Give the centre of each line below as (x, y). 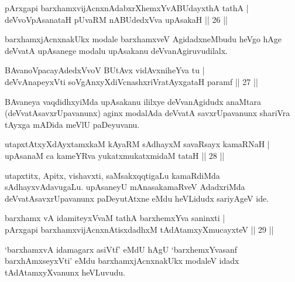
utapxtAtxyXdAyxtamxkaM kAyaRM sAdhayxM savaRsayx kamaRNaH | (137, 144)
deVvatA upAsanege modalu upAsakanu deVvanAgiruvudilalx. (116, 50)
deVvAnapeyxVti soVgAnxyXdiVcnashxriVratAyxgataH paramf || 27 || (131, 81)
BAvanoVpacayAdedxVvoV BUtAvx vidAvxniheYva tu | (105, 70)
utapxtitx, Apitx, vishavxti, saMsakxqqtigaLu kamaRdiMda (112, 175)
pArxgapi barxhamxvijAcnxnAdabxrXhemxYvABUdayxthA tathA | (127, 8)
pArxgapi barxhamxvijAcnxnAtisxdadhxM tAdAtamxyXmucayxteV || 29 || (139, 229)
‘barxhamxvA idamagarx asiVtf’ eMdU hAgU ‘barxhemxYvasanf (121, 249)
